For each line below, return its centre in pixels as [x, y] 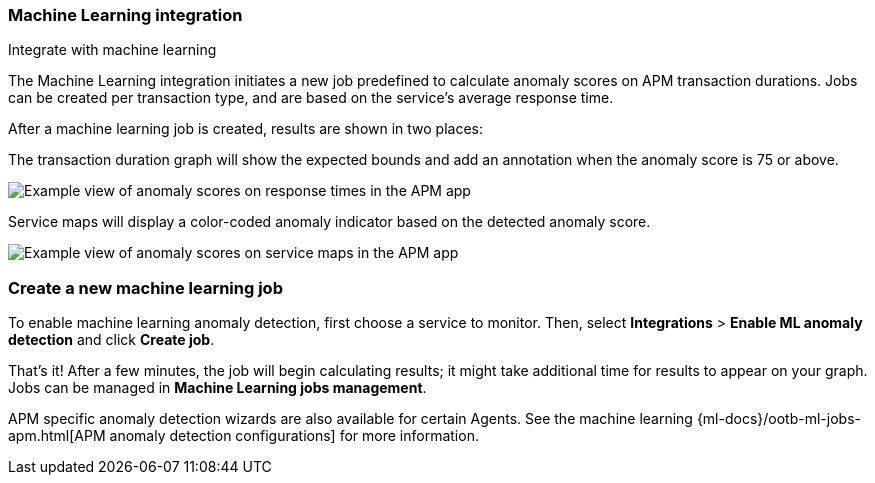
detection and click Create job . [111, 340]
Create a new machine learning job [145, 287]
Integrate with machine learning [112, 50]
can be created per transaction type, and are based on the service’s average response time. [311, 98]
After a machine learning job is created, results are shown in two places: [246, 129]
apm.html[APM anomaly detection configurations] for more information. [243, 436]
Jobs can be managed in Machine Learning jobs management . [217, 388]
